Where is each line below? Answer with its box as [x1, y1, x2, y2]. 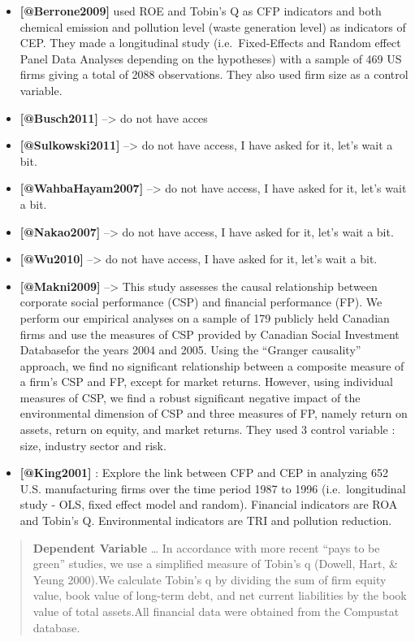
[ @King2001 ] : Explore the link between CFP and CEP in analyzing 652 [19, 464, 388, 481]
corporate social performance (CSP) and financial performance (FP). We [19, 293, 383, 310]
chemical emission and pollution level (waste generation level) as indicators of [19, 18, 406, 35]
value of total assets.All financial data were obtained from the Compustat [32, 603, 400, 619]
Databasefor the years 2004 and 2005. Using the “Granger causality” [19, 341, 361, 358]
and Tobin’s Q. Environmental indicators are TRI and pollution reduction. [19, 512, 392, 529]
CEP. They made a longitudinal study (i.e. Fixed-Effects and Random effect [19, 34, 401, 51]
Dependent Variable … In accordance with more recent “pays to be [32, 539, 380, 556]
